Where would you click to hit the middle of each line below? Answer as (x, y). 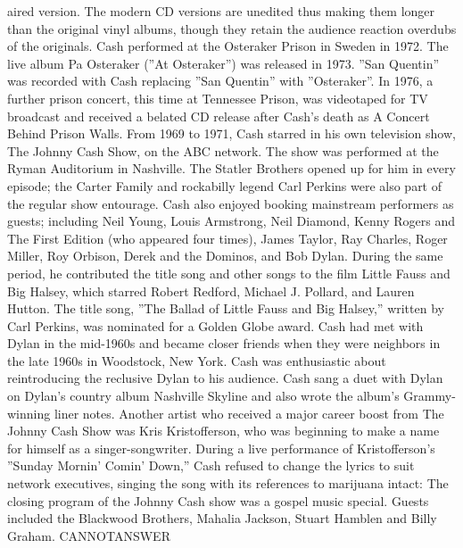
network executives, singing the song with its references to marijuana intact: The (228, 483)
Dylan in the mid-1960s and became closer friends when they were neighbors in (224, 343)
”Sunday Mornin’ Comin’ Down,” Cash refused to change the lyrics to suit (211, 465)
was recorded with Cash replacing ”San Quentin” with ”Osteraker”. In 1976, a (220, 81)
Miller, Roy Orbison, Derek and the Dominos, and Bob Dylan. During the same (225, 256)
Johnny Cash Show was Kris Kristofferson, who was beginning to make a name (223, 431)
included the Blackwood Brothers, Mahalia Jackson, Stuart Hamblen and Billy (222, 518)
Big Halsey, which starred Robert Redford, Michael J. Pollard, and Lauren (211, 291)
